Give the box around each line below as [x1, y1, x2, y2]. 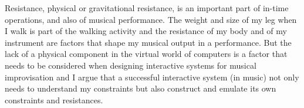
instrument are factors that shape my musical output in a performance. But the [5, 36, 292, 48]
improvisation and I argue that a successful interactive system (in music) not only [5, 70, 299, 83]
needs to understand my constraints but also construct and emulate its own [5, 82, 276, 95]
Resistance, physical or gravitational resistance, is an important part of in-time [5, 2, 289, 14]
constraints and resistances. [5, 93, 103, 106]
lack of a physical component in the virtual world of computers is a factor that [5, 48, 288, 60]
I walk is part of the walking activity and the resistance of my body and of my [5, 25, 287, 37]
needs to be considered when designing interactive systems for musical [5, 59, 256, 71]
